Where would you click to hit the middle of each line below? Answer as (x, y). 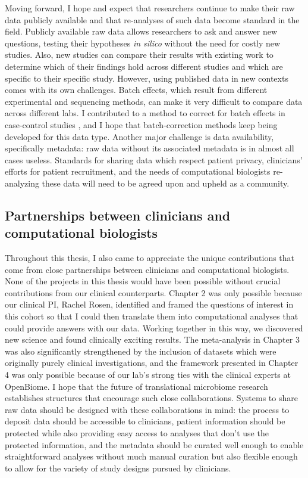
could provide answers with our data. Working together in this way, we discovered (154, 328)
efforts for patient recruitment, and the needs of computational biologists (138, 171)
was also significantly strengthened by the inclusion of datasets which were (141, 351)
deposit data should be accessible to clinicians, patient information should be (145, 421)
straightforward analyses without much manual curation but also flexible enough (151, 456)
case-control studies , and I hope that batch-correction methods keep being (141, 124)
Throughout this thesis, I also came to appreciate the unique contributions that (150, 258)
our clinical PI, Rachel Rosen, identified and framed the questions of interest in (149, 304)
